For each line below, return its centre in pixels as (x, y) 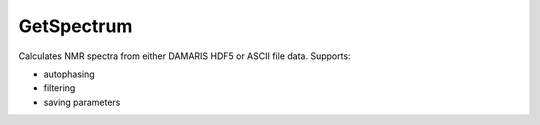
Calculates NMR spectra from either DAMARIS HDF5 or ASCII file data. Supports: (184, 56)
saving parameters (82, 102)
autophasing (69, 74)
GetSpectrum (75, 26)
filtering (59, 88)
